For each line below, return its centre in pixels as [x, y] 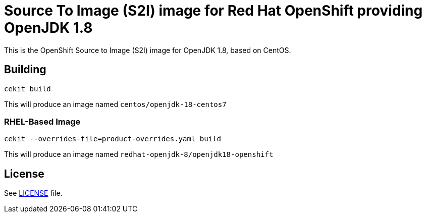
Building [25, 70]
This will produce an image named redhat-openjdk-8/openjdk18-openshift [139, 154]
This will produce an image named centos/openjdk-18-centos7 [115, 104]
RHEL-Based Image [42, 121]
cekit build [28, 89]
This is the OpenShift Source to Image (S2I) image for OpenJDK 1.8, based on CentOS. [148, 50]
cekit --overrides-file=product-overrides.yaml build [113, 139]
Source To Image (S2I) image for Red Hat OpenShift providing [214, 11]
